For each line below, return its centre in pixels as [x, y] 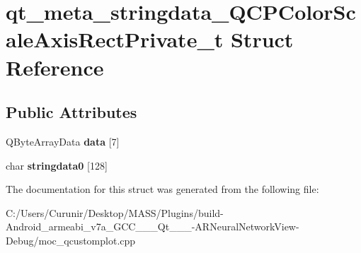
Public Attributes [71, 112]
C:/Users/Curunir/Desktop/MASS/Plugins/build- [115, 212]
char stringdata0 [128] [57, 165]
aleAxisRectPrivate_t [115, 39]
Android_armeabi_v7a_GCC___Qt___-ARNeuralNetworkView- [153, 226]
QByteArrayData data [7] [63, 141]
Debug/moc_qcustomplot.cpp [71, 240]
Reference [55, 67]
